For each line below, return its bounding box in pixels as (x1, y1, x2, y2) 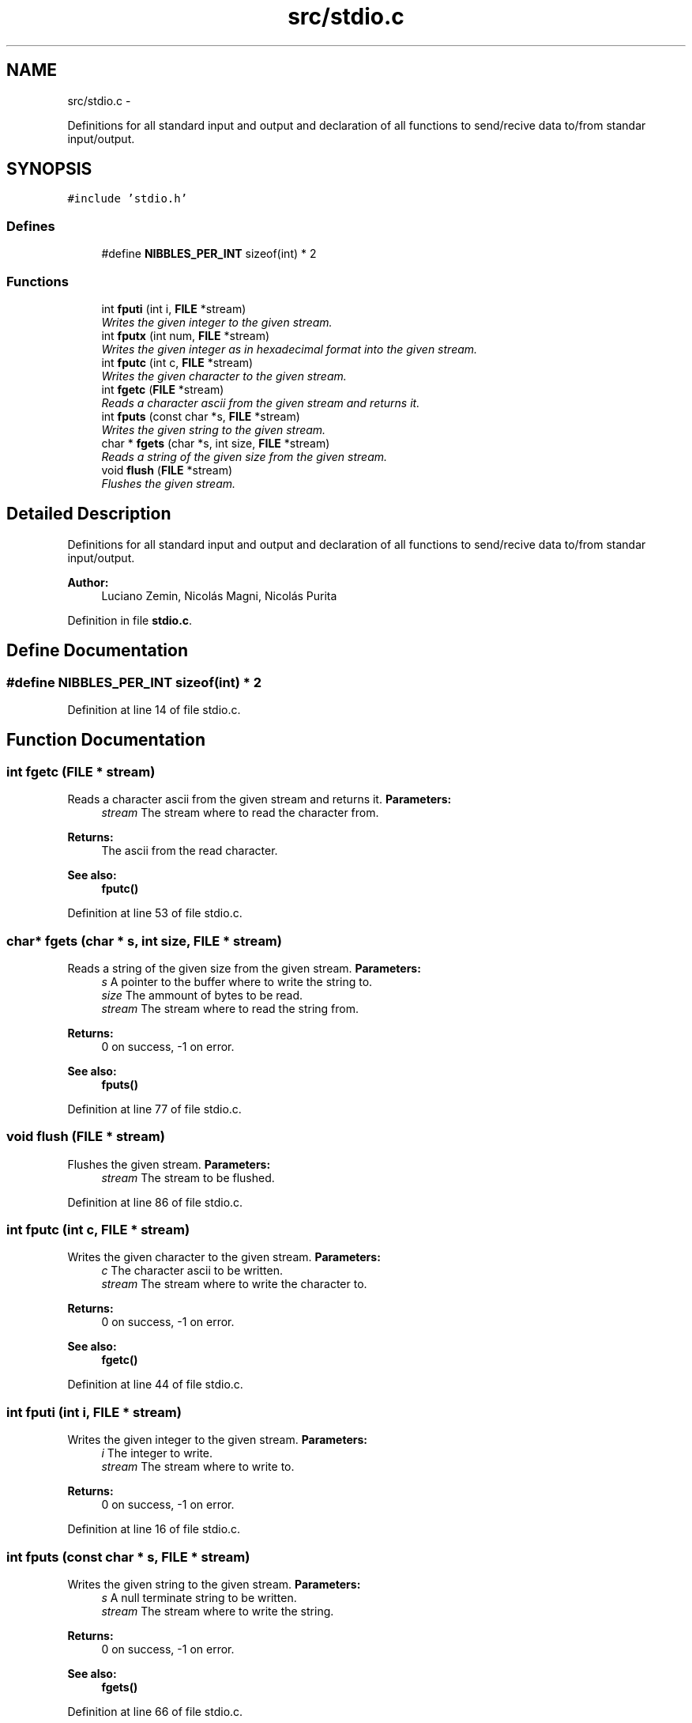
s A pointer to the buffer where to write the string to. (101, 974, 373, 988)
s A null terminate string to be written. (101, 1590, 297, 1604)
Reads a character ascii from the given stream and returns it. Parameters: (67, 792, 452, 807)
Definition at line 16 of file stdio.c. (67, 1522, 241, 1536)
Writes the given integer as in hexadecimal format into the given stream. (101, 342, 478, 356)
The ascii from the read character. (101, 844, 278, 858)
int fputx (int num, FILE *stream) (101, 328, 270, 342)
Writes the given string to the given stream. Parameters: (67, 1577, 361, 1591)
